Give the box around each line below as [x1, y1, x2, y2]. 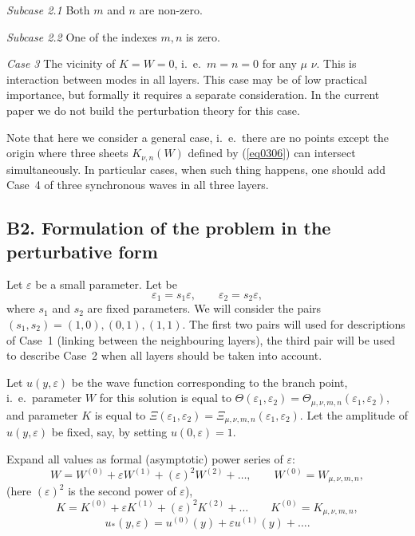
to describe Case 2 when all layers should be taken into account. [6, 347, 322, 364]
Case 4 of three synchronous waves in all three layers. [6, 176, 269, 193]
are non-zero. [139, 2, 203, 18]
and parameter [6, 406, 78, 423]
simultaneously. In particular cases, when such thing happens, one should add [6, 160, 386, 177]
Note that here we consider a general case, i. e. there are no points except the [6, 128, 389, 145]
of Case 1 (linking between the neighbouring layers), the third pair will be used [6, 331, 395, 348]
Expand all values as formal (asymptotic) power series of [6, 450, 283, 467]
